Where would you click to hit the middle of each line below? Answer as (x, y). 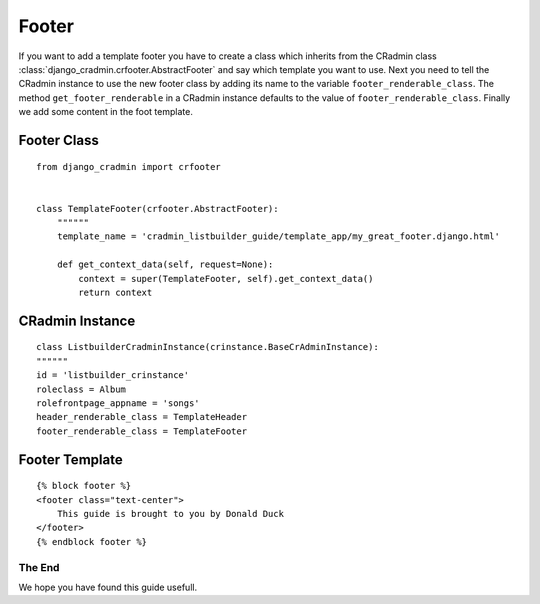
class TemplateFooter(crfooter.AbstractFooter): (157, 208)
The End (39, 567)
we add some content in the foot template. (106, 112)
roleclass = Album (81, 389)
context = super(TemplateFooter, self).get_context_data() (226, 278)
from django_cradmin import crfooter (129, 166)
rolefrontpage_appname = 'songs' (118, 403)
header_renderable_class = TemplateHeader (142, 417)
